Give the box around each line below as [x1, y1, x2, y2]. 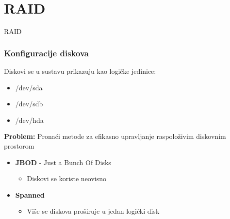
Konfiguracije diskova [4, 47, 89, 59]
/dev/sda [15, 82, 43, 92]
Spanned [15, 189, 45, 200]
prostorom [4, 140, 34, 151]
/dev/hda [15, 115, 44, 125]
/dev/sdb [15, 99, 43, 109]
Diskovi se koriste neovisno [27, 173, 107, 184]
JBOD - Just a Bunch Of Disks [15, 157, 111, 167]
